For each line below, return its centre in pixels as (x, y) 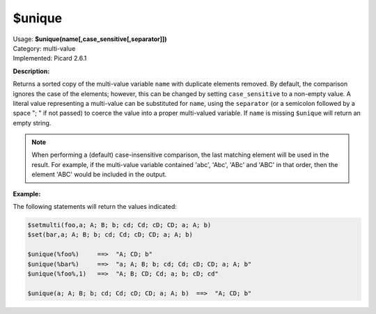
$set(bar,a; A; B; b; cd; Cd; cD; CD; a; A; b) (110, 235)
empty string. (32, 123)
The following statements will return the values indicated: (95, 207)
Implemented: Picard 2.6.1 (50, 58)
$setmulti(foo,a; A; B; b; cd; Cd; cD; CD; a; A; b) (119, 225)
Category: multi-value (44, 48)
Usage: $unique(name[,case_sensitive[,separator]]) (90, 39)
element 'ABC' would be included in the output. (99, 175)
